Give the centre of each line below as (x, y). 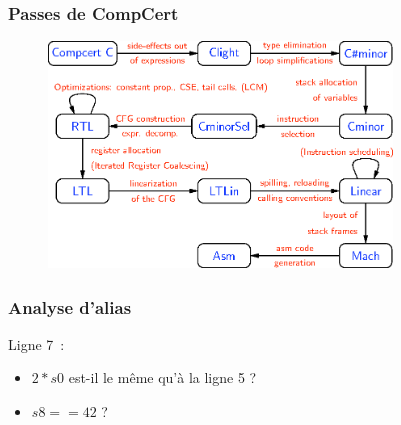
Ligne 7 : (36, 343)
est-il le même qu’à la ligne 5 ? (162, 377)
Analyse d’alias (70, 306)
